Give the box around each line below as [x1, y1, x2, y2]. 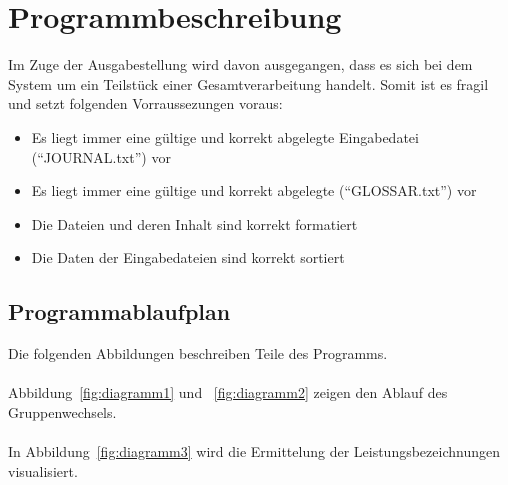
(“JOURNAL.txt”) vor [31, 146, 171, 167]
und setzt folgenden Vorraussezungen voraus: [8, 93, 283, 114]
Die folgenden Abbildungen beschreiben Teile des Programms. [8, 343, 388, 364]
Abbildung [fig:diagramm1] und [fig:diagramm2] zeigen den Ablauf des [8, 382, 448, 403]
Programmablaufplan [8, 296, 231, 327]
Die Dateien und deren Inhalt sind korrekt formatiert [31, 213, 358, 234]
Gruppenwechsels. [8, 401, 117, 422]
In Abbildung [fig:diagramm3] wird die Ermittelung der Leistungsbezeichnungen [8, 441, 500, 462]
